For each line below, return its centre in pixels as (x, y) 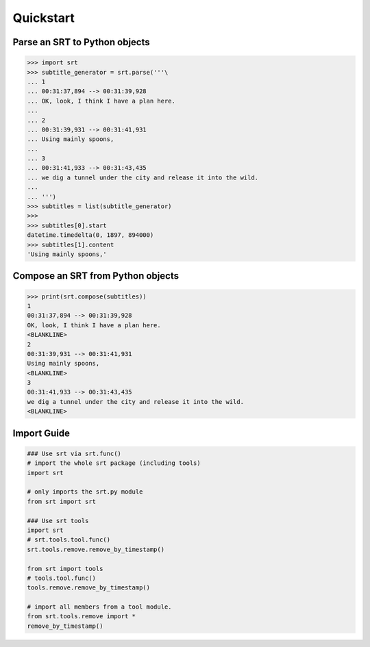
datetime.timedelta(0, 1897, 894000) (90, 235)
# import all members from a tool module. (99, 607)
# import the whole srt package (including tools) (114, 463)
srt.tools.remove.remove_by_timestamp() (96, 549)
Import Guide (41, 433)
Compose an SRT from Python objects (96, 276)
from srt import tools (65, 569)
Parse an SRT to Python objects (81, 42)
